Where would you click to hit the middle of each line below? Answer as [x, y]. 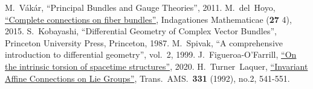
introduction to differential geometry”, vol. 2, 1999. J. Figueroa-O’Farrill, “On [151, 54]
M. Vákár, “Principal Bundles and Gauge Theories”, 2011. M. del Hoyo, [140, 7]
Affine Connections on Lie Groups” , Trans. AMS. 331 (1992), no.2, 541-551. [147, 78]
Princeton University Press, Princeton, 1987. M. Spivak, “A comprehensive [144, 42]
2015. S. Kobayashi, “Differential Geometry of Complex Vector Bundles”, [141, 31]
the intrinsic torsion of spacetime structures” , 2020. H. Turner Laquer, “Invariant [156, 66]
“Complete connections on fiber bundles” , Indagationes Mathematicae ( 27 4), [148, 19]
